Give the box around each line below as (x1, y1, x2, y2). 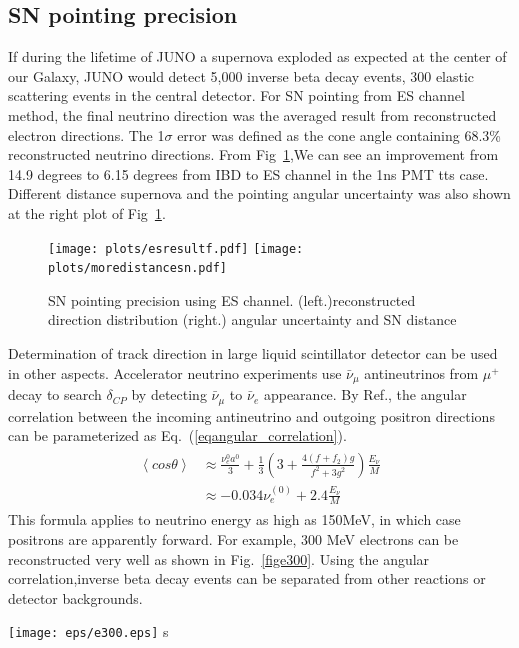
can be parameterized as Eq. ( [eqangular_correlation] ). (8, 425, 347, 446)
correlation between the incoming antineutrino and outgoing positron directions (8, 405, 495, 426)
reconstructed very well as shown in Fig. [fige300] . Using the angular (8, 548, 430, 569)
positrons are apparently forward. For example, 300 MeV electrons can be (8, 529, 459, 550)
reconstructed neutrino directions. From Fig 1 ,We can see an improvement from (8, 144, 499, 165)
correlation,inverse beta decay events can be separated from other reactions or (8, 568, 486, 589)
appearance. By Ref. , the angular (263, 384, 467, 405)
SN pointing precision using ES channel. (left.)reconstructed (48, 289, 416, 310)
